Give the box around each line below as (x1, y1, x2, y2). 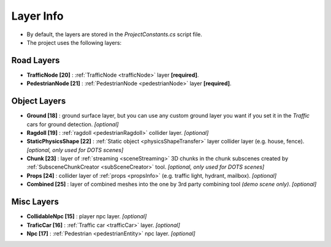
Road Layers (11, 55, 60, 66)
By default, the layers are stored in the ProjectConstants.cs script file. (26, 31, 202, 38)
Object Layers (11, 96, 66, 107)
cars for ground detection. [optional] (26, 120, 119, 128)
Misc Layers (11, 197, 59, 207)
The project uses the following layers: (26, 39, 122, 46)
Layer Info (11, 9, 64, 23)
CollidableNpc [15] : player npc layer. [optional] (26, 213, 147, 220)
